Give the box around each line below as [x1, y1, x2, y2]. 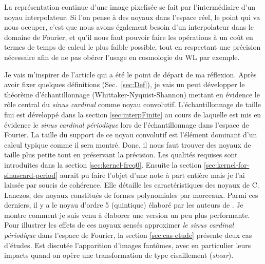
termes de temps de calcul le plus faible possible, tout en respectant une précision [4, 42, 261, 52]
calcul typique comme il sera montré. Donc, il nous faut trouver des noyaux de [4, 139, 251, 150]
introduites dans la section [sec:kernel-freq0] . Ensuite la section [4, 159, 202, 170]
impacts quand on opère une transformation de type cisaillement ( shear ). [4, 250, 234, 260]
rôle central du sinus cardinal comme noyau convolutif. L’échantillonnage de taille [4, 99, 261, 110]
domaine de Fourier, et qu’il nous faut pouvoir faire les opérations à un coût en [4, 31, 253, 42]
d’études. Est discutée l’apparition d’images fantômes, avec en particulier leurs [4, 239, 251, 250]
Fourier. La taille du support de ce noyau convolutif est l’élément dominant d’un [4, 129, 257, 140]
